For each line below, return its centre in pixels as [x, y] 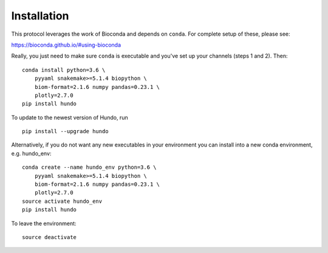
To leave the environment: [44, 223]
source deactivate [50, 237]
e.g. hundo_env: [31, 153]
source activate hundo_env [62, 201]
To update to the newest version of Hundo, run [70, 117]
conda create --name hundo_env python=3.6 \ [90, 167]
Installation [40, 16]
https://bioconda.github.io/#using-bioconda [66, 45]
